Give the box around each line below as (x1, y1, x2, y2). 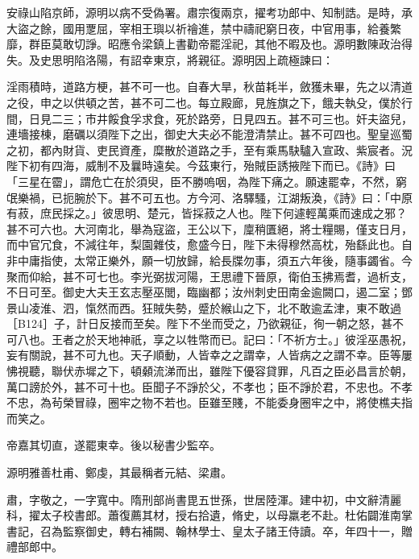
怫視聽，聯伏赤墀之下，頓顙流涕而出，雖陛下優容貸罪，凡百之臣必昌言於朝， (6, 362, 413, 379)
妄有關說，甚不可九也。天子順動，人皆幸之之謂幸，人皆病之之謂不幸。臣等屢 (6, 346, 413, 363)
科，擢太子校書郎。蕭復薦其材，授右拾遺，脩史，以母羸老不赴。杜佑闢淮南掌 (6, 507, 413, 524)
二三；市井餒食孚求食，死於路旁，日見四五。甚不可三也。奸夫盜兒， (51, 110, 413, 126)
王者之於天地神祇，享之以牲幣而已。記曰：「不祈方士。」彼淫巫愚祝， (51, 330, 413, 347)
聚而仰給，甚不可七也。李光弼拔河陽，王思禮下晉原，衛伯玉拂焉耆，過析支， (6, 267, 413, 284)
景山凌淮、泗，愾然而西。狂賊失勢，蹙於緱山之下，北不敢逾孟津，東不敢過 (6, 299, 401, 316)
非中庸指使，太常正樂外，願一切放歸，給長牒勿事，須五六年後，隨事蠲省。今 (6, 251, 413, 268)
